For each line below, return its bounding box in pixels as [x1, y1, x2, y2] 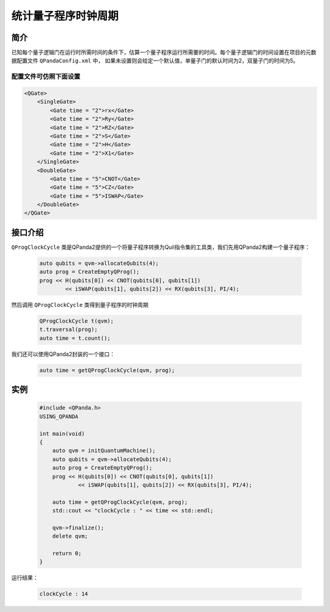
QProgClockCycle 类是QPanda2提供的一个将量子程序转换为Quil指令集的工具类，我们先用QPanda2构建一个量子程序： [11, 243, 310, 251]
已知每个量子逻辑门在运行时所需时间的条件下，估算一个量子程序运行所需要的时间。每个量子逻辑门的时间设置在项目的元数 [11, 49, 317, 56]
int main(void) [39, 430, 85, 437]
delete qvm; [52, 533, 89, 540]
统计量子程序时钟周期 [11, 9, 119, 23]
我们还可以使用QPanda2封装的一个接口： [11, 350, 116, 358]
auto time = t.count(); [39, 334, 111, 342]
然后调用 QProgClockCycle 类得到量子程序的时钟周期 [11, 301, 149, 309]
